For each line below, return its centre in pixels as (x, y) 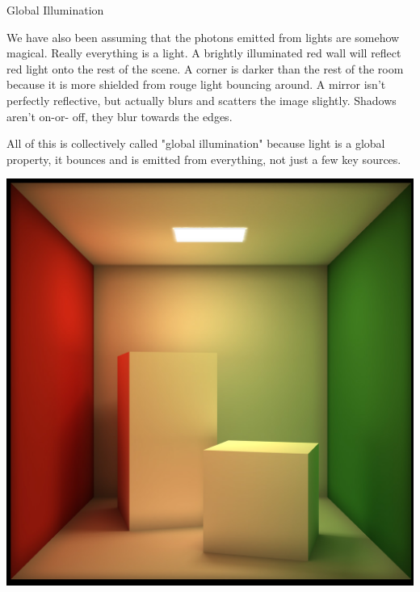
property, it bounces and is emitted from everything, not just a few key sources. (204, 159)
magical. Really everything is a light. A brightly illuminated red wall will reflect (204, 53)
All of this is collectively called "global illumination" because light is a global (196, 143)
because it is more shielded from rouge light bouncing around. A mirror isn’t (196, 84)
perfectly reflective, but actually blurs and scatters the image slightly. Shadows (202, 100)
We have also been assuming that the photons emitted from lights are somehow (203, 37)
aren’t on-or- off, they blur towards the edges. (120, 116)
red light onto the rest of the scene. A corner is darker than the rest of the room (205, 68)
